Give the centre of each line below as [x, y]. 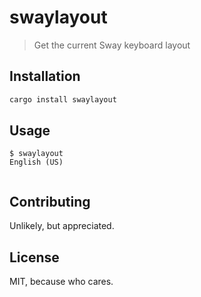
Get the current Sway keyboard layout [112, 45]
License [34, 257]
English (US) [36, 162]
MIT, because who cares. [61, 282]
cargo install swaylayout [63, 99]
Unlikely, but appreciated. [62, 226]
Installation [45, 76]
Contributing [50, 201]
